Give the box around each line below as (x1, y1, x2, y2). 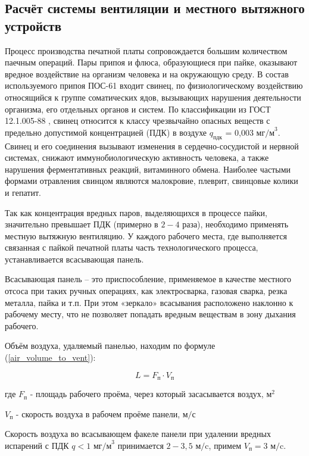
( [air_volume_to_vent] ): (5, 351, 96, 364)
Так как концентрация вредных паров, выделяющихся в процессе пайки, (5, 206, 267, 218)
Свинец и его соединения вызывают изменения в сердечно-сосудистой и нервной (5, 139, 299, 152)
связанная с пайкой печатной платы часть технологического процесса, (5, 241, 258, 254)
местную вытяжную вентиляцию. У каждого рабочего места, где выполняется (5, 229, 287, 242)
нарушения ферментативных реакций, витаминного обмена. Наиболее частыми (5, 163, 291, 175)
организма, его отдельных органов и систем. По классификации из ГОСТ (5, 102, 271, 115)
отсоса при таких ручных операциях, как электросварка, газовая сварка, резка (5, 285, 288, 297)
